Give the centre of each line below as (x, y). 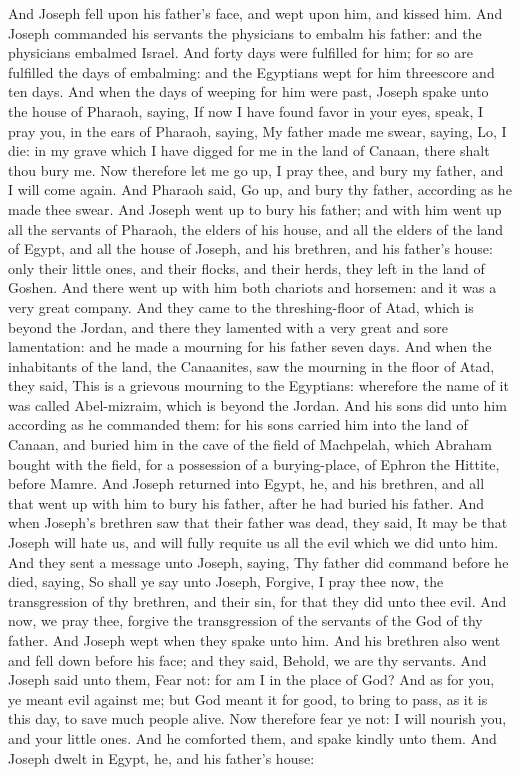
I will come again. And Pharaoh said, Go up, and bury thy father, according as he (260, 189)
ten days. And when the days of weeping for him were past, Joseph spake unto (248, 91)
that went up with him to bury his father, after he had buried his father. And (246, 502)
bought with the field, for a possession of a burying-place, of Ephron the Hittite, (254, 463)
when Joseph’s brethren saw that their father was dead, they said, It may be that (258, 522)
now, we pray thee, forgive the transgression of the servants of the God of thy (245, 620)
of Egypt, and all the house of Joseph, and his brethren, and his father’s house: (250, 248)
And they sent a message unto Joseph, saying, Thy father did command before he (258, 561)
